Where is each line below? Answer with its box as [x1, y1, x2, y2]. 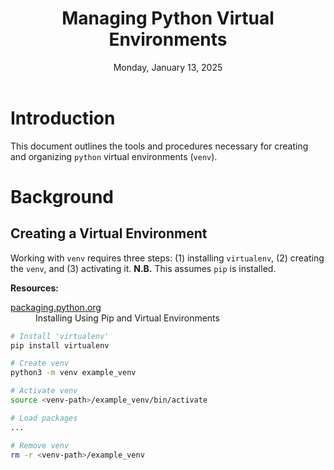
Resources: [10, 282, 59, 294]
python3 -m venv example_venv [10, 368, 137, 378]
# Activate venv [10, 386, 78, 396]
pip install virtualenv [10, 340, 110, 351]
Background [10, 185, 114, 208]
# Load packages [10, 413, 78, 423]
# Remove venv [10, 440, 70, 451]
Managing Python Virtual [61, 7, 275, 30]
